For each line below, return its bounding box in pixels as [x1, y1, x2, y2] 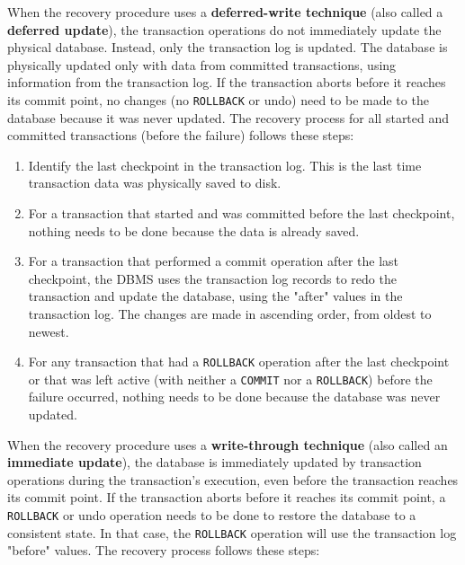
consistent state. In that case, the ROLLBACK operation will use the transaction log [7, 523, 457, 542]
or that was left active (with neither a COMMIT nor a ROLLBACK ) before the [28, 369, 433, 388]
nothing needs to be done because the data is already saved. [28, 221, 360, 240]
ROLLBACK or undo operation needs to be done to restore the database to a [7, 506, 416, 525]
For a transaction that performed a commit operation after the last [28, 252, 399, 270]
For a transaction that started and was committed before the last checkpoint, [28, 204, 455, 222]
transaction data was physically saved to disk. [28, 173, 282, 192]
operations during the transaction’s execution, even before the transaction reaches [7, 470, 459, 489]
